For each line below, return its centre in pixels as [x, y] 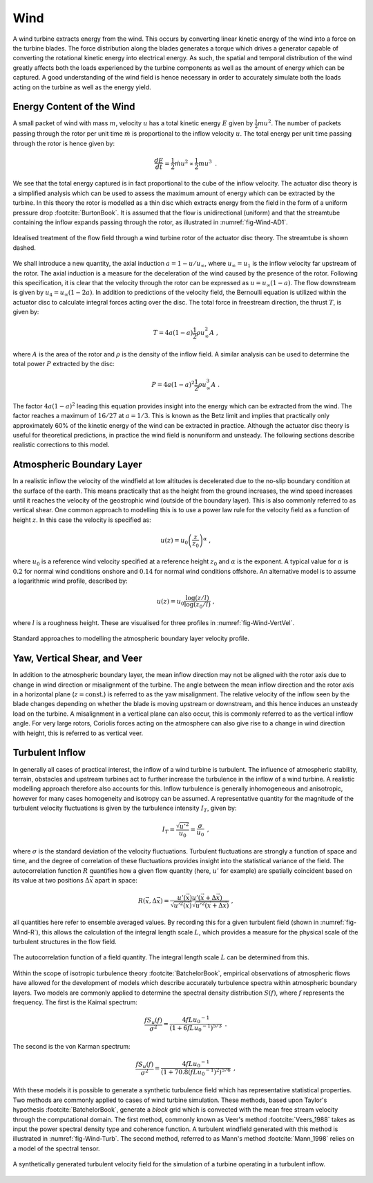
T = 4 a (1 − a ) [173, 333]
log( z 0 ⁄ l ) [197, 606]
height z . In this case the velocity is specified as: [82, 520]
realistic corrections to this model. [61, 445]
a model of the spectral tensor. [56, 1148]
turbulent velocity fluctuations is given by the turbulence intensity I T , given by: [125, 809]
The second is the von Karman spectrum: [71, 1046]
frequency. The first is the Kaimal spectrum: [75, 1002]
